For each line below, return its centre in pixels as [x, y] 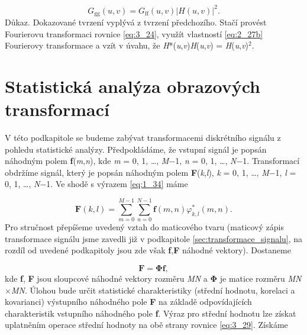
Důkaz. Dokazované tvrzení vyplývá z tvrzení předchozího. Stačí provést [136, 22]
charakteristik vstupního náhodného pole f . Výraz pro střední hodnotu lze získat [151, 313]
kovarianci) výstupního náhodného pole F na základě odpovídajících [128, 302]
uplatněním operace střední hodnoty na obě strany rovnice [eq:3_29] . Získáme [146, 325]
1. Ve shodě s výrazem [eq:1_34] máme [117, 184]
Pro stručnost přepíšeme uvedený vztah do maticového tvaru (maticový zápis [144, 227]
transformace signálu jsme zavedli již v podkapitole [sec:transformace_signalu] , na [154, 238]
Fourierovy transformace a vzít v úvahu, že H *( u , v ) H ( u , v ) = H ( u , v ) [127, 45]
